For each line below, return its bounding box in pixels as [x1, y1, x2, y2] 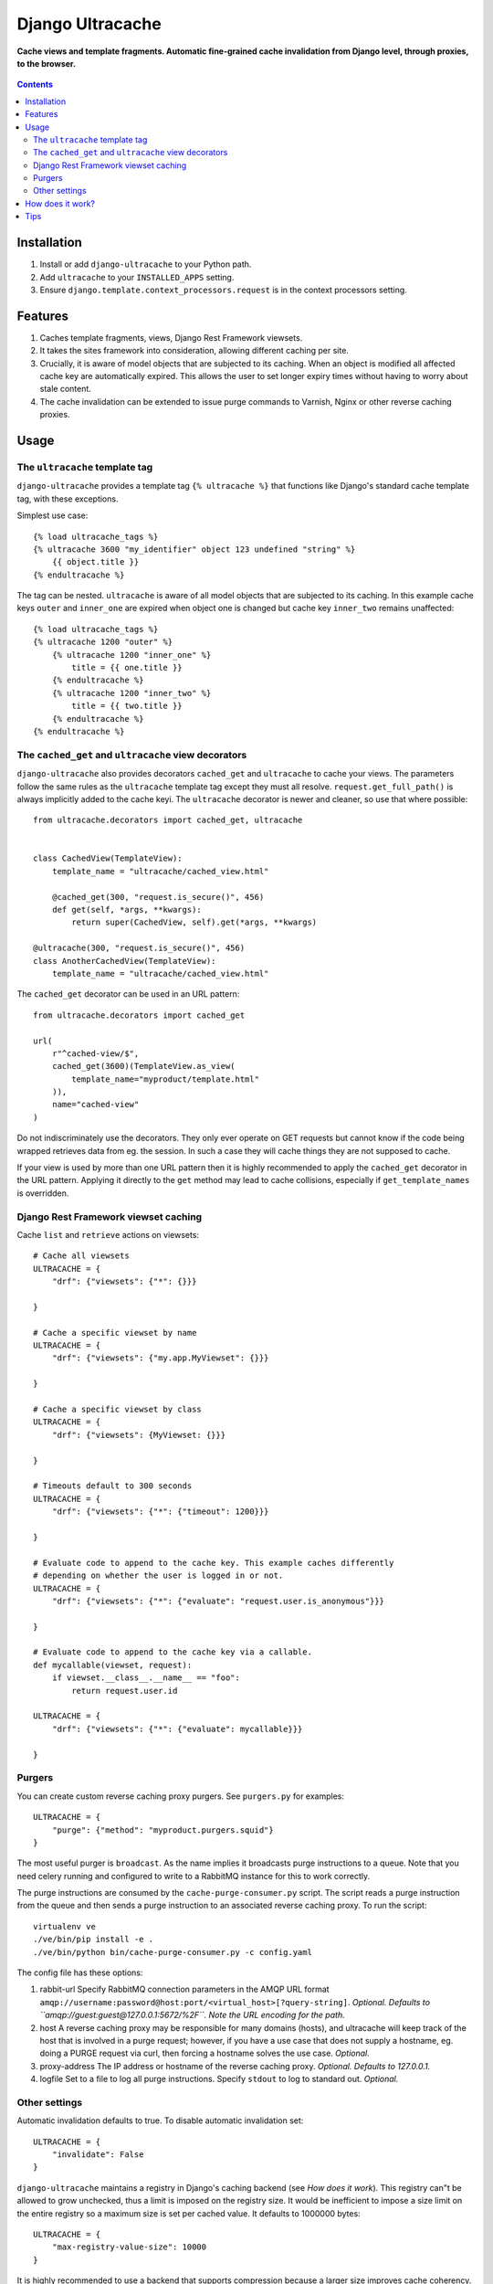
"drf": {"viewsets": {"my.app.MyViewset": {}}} [51, 1353, 269, 1363]
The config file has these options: [16, 1967, 143, 1978]
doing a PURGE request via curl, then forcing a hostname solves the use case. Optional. [39, 2047, 370, 2059]
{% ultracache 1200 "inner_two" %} [51, 688, 212, 698]
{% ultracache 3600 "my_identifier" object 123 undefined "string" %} [33, 544, 356, 555]
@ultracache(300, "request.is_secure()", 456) [33, 943, 246, 954]
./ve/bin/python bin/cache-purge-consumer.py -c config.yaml [33, 1947, 312, 1957]
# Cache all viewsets [33, 1251, 130, 1261]
